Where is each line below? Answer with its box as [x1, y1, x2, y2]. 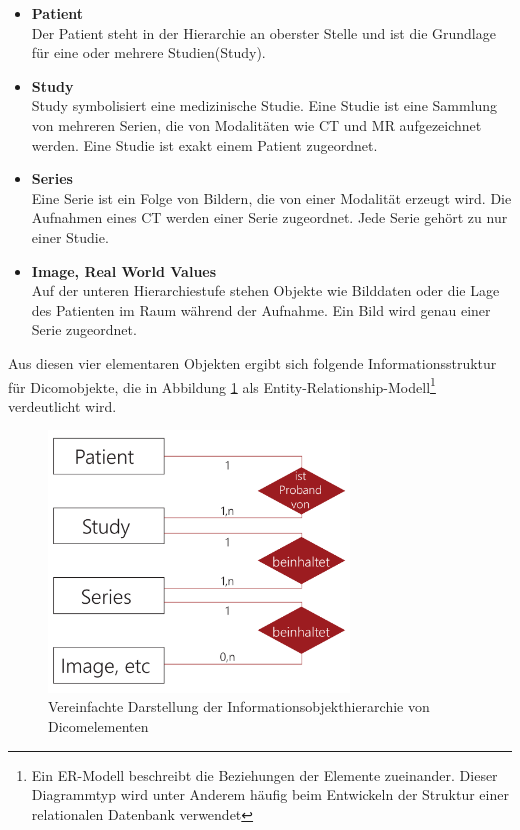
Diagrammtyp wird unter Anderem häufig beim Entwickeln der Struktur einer [31, 784, 509, 805]
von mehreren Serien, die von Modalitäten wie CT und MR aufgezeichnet [31, 114, 482, 135]
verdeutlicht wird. [8, 395, 117, 416]
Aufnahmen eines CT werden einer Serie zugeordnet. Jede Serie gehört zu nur [31, 207, 508, 228]
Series [31, 168, 73, 189]
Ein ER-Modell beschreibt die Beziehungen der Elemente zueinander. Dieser [31, 764, 498, 785]
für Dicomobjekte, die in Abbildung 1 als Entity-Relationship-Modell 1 [8, 373, 436, 397]
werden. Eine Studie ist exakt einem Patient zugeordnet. [31, 134, 378, 155]
